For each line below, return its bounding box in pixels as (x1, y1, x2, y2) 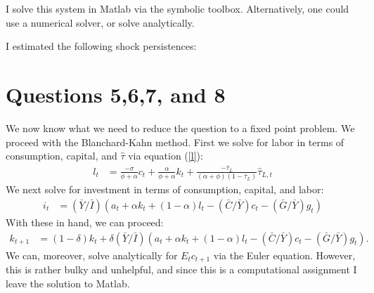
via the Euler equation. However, (213, 247, 356, 262)
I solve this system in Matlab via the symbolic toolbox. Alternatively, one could (6, 1, 349, 15)
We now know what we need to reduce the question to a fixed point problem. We (6, 120, 355, 135)
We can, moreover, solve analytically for (6, 247, 178, 262)
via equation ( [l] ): (128, 148, 203, 163)
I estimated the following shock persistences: (6, 39, 197, 53)
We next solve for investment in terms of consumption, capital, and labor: (6, 182, 324, 197)
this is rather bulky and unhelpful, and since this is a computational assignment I (6, 262, 357, 277)
